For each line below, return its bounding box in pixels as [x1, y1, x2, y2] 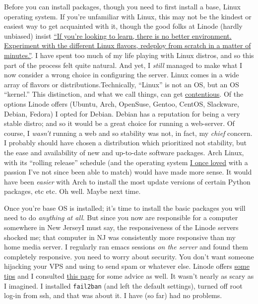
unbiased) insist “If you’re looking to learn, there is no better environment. [4, 30, 232, 41]
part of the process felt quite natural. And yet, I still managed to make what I [4, 60, 243, 70]
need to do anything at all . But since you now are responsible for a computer [4, 212, 238, 223]
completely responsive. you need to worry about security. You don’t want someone [4, 251, 254, 261]
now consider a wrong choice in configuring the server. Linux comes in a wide [4, 69, 239, 80]
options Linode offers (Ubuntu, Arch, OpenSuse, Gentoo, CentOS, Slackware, [4, 98, 239, 109]
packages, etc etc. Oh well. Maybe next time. [4, 186, 141, 196]
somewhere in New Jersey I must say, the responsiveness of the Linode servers [4, 222, 239, 233]
